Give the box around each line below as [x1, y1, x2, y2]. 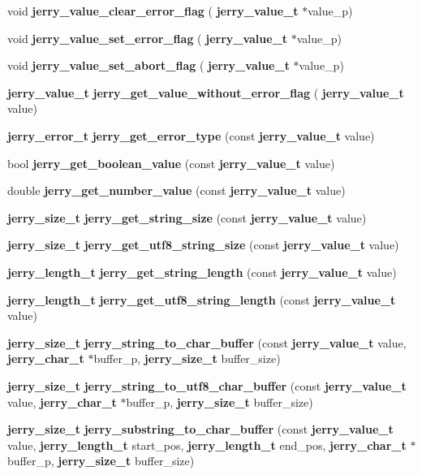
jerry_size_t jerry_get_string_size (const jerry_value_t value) [7, 209, 367, 226]
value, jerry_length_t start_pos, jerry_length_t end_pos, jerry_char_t [7, 436, 407, 453]
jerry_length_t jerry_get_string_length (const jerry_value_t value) [7, 263, 397, 280]
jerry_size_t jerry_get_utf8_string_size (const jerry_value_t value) [7, 236, 399, 253]
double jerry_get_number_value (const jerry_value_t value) [7, 182, 346, 199]
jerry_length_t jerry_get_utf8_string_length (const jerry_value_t [7, 291, 396, 308]
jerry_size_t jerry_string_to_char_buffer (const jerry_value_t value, [7, 334, 407, 351]
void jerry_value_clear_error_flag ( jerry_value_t [7, 2, 299, 19]
